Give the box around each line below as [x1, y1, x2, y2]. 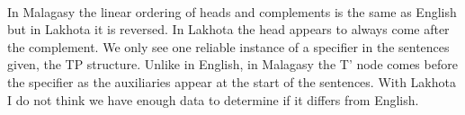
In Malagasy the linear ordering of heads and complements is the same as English [7, 2, 457, 21]
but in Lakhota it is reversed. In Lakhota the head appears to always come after [7, 20, 450, 39]
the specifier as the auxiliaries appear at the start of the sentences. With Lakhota [7, 72, 456, 91]
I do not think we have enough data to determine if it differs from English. [7, 90, 419, 109]
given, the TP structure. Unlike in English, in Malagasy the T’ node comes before [7, 55, 458, 74]
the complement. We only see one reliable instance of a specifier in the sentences [7, 37, 450, 56]
